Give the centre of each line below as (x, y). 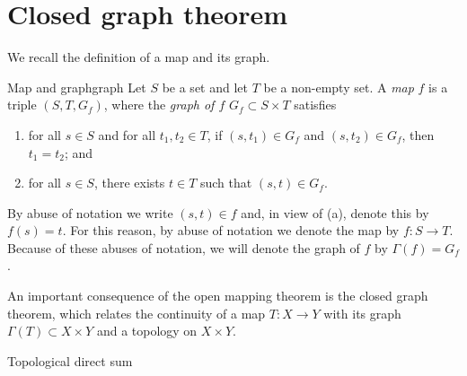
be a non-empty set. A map (339, 87)
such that (226, 183)
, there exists (129, 183)
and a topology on (147, 331)
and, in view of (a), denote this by (335, 212)
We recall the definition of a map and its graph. (139, 57)
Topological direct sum (70, 360)
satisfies (315, 105)
